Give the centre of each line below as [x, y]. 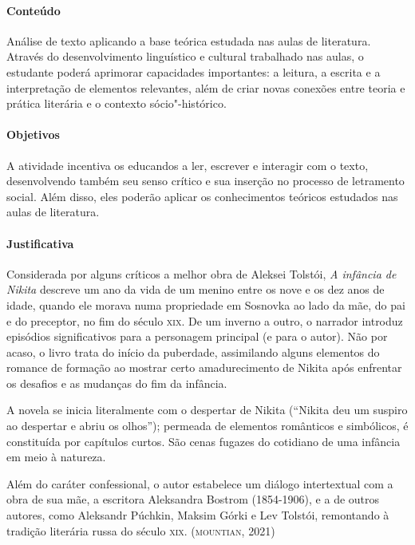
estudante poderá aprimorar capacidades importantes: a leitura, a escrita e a [194, 71]
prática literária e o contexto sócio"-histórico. [117, 103]
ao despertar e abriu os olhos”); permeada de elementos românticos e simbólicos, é [207, 426]
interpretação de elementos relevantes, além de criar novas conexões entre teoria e [206, 87]
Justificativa [40, 243]
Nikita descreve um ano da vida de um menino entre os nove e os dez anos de [196, 289]
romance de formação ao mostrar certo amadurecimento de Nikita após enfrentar [204, 367]
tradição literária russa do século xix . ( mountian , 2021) [141, 530]
